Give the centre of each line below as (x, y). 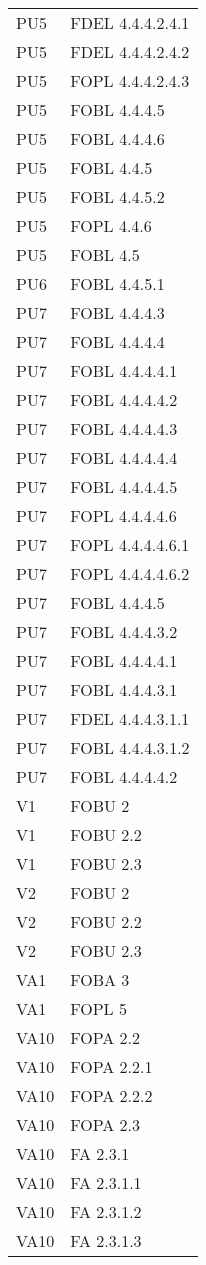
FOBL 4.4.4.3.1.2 (130, 747)
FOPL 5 (98, 1008)
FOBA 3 (100, 979)
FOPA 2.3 (105, 1124)
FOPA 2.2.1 (111, 1066)
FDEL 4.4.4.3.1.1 (130, 718)
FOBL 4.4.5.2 (117, 196)
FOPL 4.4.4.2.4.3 (130, 80)
